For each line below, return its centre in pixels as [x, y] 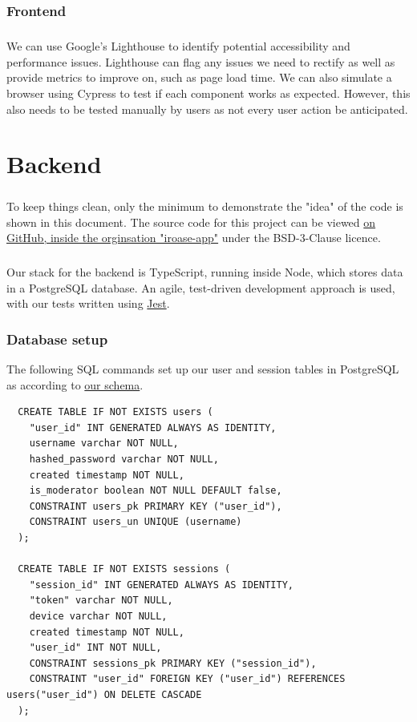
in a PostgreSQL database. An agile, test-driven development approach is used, [201, 287]
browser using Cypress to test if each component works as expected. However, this [208, 93]
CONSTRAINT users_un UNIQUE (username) [136, 522]
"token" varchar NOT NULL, [101, 601]
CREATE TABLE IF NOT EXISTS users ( [115, 412]
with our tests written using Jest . [88, 303]
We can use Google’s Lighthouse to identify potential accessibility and [178, 46]
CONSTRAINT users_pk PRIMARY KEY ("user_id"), [156, 506]
